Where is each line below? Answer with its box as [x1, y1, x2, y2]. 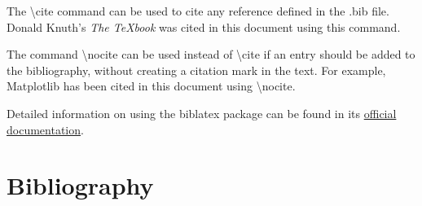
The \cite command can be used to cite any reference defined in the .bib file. [7, 2, 389, 19]
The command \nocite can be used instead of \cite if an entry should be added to [7, 46, 415, 63]
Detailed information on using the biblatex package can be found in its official [7, 104, 397, 121]
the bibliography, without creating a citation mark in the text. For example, [7, 61, 386, 78]
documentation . [7, 121, 84, 138]
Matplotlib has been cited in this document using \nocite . [7, 77, 296, 94]
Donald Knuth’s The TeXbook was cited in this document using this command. [7, 18, 401, 35]
